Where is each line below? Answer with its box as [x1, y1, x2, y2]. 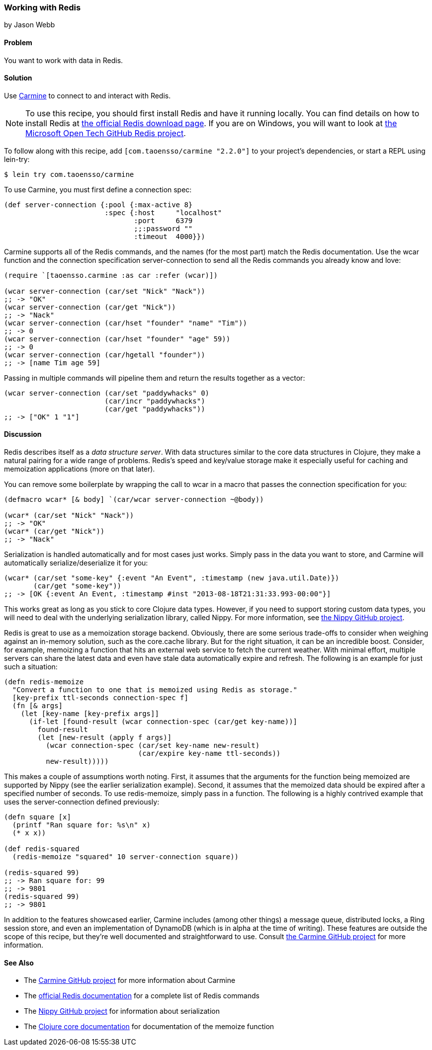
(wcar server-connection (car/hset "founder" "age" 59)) [4, 334, 231, 343]
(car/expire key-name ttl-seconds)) [138, 749, 281, 758]
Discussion [4, 430, 42, 439]
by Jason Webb [4, 20, 55, 29]
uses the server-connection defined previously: [4, 798, 160, 807]
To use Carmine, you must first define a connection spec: [4, 185, 192, 194]
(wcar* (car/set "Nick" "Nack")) [4, 511, 134, 520]
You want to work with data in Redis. [4, 56, 123, 65]
